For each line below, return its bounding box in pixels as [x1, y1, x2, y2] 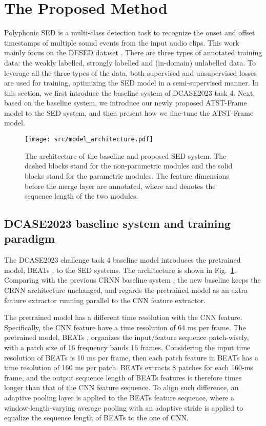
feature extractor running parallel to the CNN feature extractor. [4, 294, 206, 305]
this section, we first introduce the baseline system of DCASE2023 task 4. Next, [4, 87, 255, 98]
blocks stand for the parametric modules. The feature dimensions [25, 170, 229, 181]
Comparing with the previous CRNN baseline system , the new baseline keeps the [4, 274, 261, 285]
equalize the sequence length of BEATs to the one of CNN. [4, 412, 189, 423]
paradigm [4, 230, 55, 246]
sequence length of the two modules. [25, 190, 138, 201]
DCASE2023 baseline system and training [4, 216, 231, 231]
